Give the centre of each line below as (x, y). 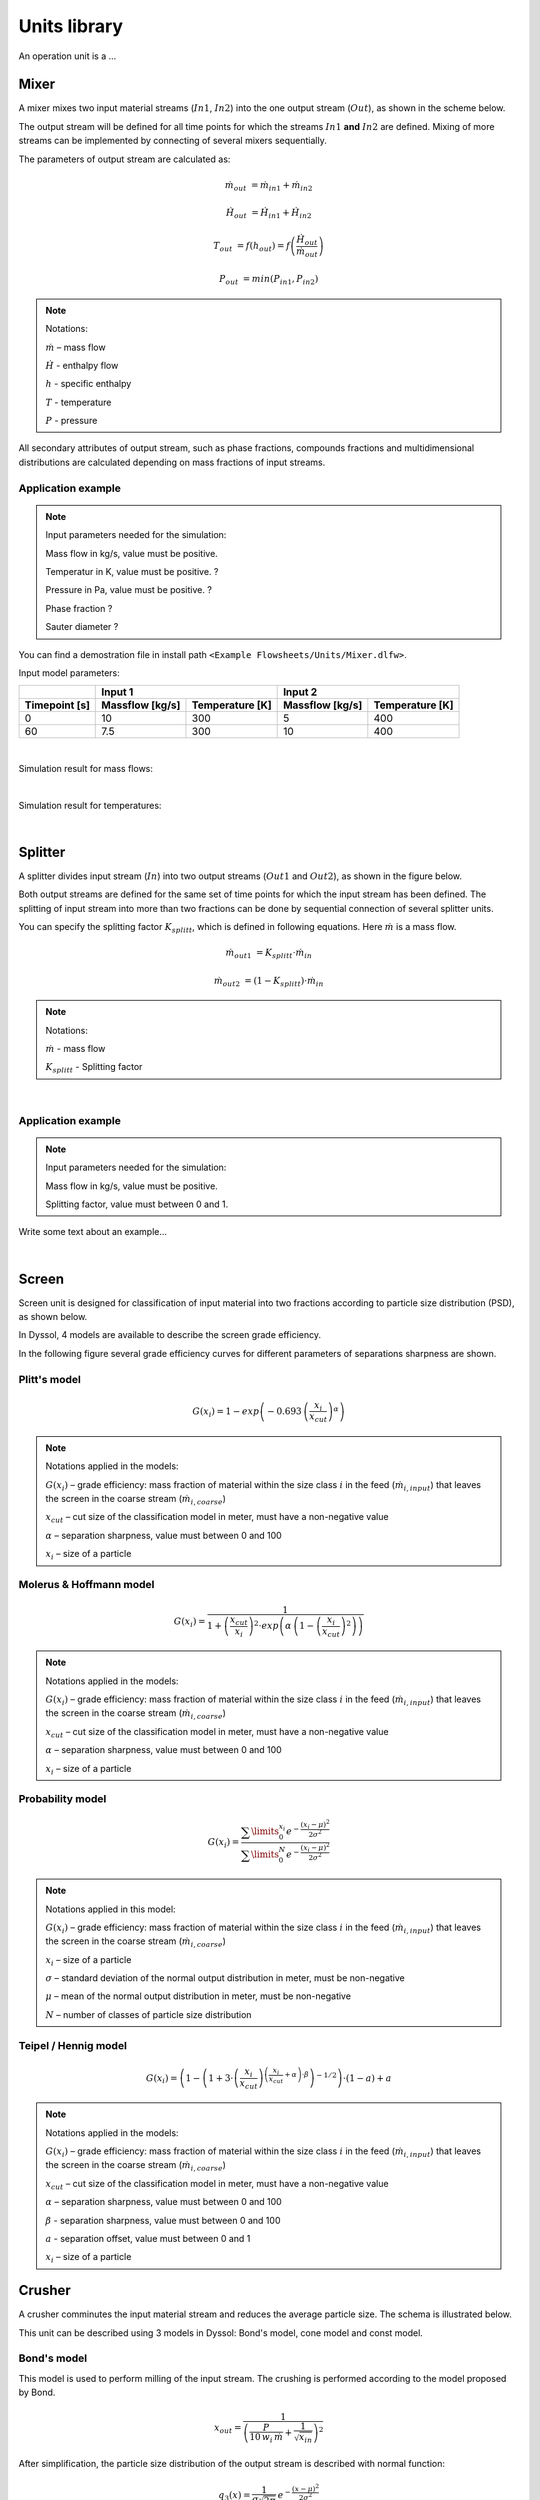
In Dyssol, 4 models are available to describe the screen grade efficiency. (170, 1335)
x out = (227, 2429)
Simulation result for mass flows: (86, 768)
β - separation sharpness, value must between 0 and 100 (163, 2220)
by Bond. (37, 2392)
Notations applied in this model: (110, 1909)
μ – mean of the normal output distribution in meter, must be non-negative (198, 1996)
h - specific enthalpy (88, 384)
